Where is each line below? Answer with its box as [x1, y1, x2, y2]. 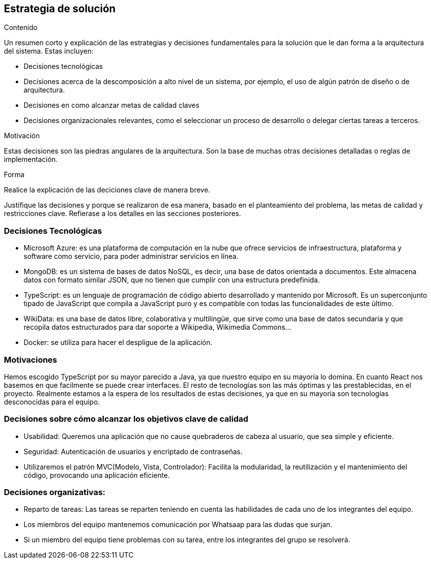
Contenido [4, 23, 38, 32]
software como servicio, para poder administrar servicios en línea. [24, 252, 239, 261]
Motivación [4, 131, 40, 140]
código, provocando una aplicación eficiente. [24, 470, 170, 479]
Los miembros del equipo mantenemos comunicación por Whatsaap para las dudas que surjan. [24, 520, 333, 529]
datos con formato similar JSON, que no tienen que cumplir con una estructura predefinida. [24, 276, 320, 284]
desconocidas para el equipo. [4, 397, 100, 406]
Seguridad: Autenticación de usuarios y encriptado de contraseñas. [24, 447, 243, 456]
